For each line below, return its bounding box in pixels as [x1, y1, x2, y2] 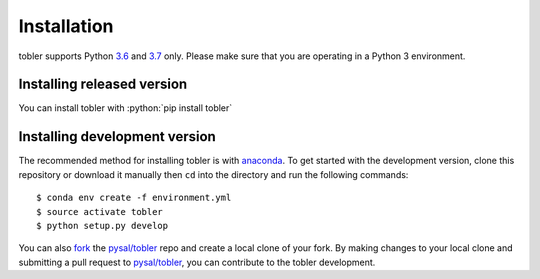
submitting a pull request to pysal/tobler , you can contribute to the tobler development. [18, 256, 376, 268]
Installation [18, 15, 114, 37]
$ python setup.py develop [36, 220, 169, 231]
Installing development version [18, 128, 217, 145]
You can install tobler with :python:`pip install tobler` [18, 102, 233, 114]
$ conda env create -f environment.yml [36, 192, 232, 204]
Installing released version [18, 76, 188, 93]
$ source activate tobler [36, 206, 164, 217]
